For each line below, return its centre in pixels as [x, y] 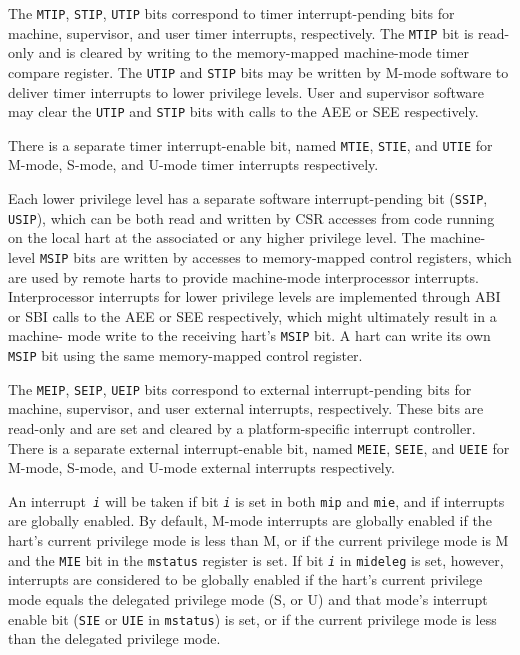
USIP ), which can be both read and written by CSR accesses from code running [251, 217]
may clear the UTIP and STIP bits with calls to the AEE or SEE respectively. [243, 111]
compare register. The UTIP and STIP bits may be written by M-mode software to [258, 71]
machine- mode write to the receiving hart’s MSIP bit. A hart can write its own [249, 335]
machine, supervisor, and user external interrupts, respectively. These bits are [246, 408]
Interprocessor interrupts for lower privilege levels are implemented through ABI [254, 296]
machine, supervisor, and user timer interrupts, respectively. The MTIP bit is [241, 32]
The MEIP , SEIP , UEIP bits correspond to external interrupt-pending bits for [240, 388]
